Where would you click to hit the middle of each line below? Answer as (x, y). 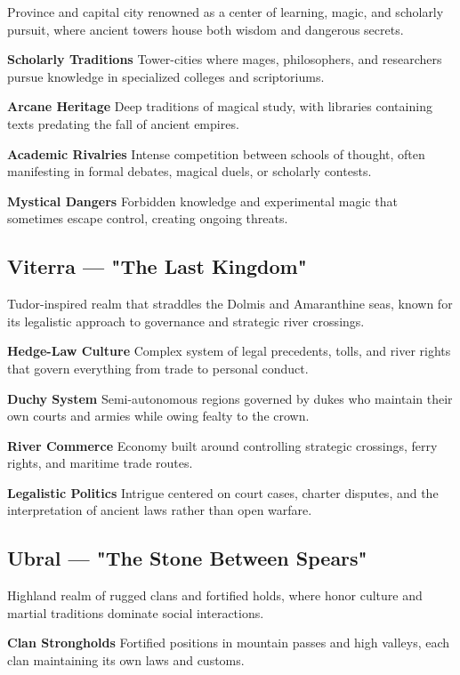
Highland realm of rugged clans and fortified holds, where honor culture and (215, 595)
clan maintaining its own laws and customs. (126, 660)
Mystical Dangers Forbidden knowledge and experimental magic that (202, 201)
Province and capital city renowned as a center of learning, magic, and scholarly (226, 12)
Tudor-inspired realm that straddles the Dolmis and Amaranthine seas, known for (230, 304)
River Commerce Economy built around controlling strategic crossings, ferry (222, 445)
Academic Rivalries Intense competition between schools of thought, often (216, 153)
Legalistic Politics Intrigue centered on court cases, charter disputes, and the (223, 492)
